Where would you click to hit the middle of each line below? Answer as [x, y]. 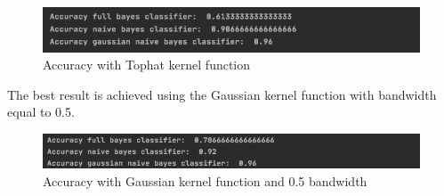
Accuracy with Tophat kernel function [147, 65]
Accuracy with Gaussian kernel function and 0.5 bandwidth [205, 181]
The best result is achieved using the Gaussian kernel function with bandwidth [222, 94]
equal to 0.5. [41, 112]
